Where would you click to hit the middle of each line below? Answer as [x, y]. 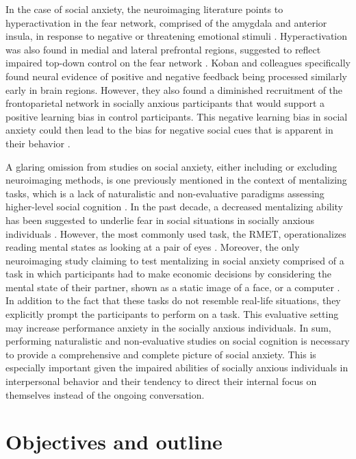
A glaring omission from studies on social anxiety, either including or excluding [171, 166]
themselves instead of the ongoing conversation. [105, 394]
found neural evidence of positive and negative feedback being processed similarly [176, 76]
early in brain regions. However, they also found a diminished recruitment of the [174, 89]
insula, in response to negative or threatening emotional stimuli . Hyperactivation [177, 36]
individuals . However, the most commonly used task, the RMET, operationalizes [176, 233]
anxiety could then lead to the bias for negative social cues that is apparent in [169, 130]
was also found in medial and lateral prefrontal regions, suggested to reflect [163, 49]
